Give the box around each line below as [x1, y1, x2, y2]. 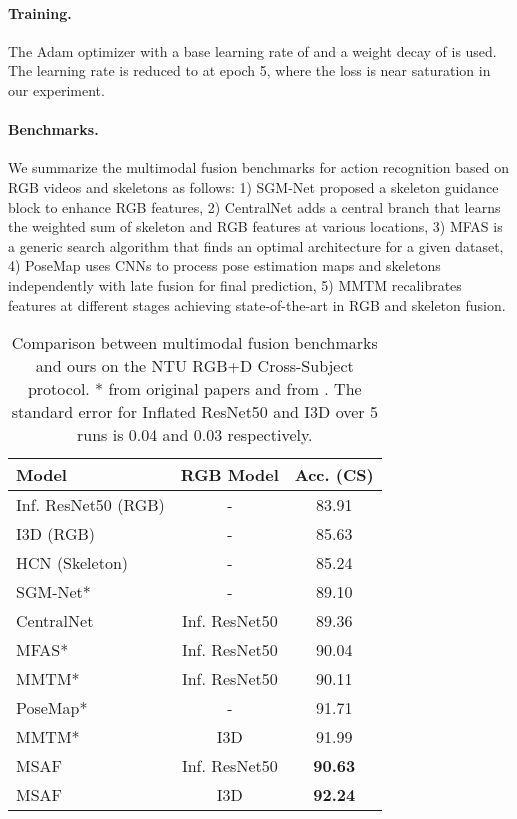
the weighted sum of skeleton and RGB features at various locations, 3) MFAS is [8, 216, 503, 237]
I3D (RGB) [16, 522, 95, 546]
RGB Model [180, 463, 279, 487]
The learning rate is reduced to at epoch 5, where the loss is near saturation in [8, 60, 491, 81]
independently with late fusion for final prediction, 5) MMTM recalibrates [8, 274, 462, 295]
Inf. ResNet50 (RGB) [16, 493, 165, 517]
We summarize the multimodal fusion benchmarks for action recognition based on [8, 157, 509, 178]
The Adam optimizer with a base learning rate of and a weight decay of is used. [8, 40, 497, 61]
